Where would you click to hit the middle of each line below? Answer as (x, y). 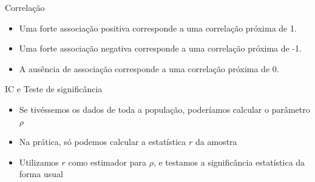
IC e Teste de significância (54, 89)
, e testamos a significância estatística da (229, 162)
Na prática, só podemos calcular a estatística (103, 142)
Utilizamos (39, 162)
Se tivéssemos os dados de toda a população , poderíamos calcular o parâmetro (164, 109)
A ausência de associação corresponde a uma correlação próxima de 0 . (149, 68)
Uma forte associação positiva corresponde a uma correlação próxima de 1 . (158, 28)
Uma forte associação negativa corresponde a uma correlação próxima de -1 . (160, 48)
